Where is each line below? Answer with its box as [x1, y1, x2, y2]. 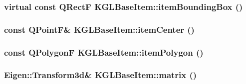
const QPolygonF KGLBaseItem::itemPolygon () [4, 46, 204, 58]
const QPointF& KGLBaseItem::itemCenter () [4, 23, 195, 35]
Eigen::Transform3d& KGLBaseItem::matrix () [4, 69, 197, 81]
